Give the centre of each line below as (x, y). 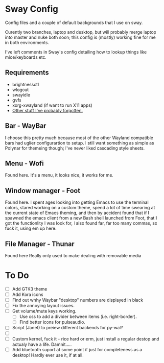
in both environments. (27, 42)
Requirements (27, 73)
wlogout (20, 90)
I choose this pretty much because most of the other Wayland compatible (79, 138)
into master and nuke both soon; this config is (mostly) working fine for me (80, 37)
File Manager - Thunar (40, 244)
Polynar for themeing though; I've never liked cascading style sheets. (75, 148)
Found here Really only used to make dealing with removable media (73, 255)
